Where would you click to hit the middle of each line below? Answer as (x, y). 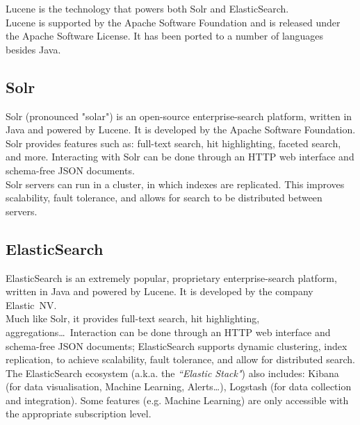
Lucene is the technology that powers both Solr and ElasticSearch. (147, 8)
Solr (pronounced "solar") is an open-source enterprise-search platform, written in (179, 116)
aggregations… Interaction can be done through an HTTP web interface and (168, 332)
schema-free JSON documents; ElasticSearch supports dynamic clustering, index (177, 345)
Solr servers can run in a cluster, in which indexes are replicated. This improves (175, 184)
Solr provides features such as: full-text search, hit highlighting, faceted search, (173, 143)
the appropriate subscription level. (79, 414)
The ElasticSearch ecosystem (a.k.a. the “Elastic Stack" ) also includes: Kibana (172, 373)
